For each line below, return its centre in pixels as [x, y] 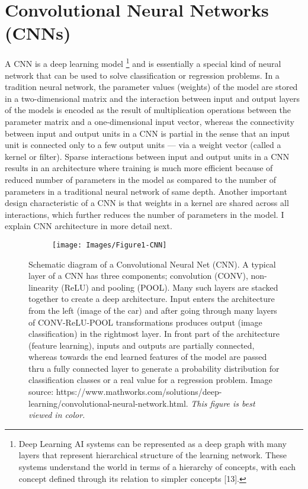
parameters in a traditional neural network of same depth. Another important [146, 191]
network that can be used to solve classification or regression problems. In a [142, 75]
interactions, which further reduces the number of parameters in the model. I [145, 214]
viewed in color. [57, 415]
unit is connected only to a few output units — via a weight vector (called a [143, 145]
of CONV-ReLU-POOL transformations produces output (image [145, 322]
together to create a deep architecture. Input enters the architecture [152, 299]
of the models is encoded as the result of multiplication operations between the [148, 110]
